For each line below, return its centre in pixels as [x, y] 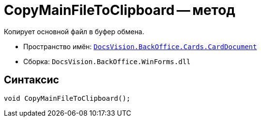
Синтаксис [31, 80]
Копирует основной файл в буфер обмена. [74, 31]
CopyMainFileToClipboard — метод [120, 10]
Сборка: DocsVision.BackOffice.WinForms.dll [107, 61]
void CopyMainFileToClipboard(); [67, 98]
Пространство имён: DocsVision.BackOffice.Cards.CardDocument [140, 46]
